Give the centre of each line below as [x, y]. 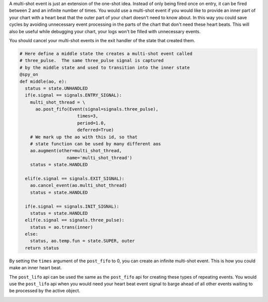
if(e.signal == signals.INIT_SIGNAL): [72, 206]
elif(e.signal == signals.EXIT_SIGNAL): [75, 178]
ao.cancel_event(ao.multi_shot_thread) [79, 185]
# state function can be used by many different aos [96, 144]
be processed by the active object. [45, 291]
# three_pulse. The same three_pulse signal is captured [92, 60]
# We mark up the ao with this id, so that [84, 137]
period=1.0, [92, 123]
